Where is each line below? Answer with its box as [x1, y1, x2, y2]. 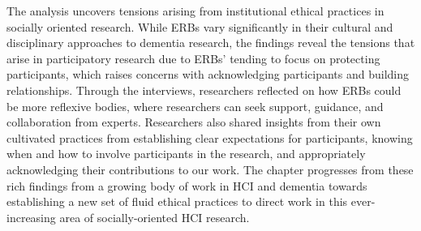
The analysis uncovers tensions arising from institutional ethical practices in [6, 2, 384, 19]
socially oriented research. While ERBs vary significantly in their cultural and [6, 18, 393, 35]
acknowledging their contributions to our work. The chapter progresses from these [6, 160, 414, 178]
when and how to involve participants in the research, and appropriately [6, 145, 366, 162]
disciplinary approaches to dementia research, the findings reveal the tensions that [6, 34, 415, 51]
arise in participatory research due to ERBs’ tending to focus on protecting [6, 49, 380, 66]
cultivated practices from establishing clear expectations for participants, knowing [6, 129, 413, 146]
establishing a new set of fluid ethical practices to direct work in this [6, 193, 348, 210]
